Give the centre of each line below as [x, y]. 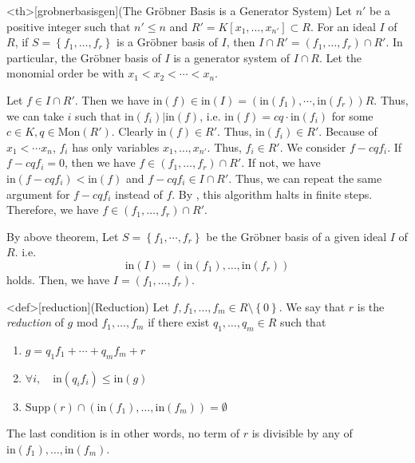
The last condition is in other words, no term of [123, 433]
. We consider [313, 146]
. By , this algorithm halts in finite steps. [272, 194]
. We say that [312, 306]
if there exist [179, 322]
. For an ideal [343, 26]
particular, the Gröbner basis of [84, 57]
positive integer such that [69, 26]
